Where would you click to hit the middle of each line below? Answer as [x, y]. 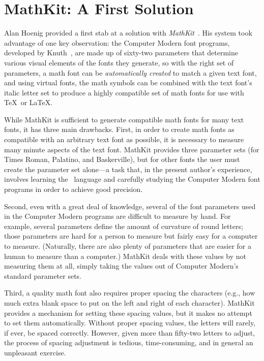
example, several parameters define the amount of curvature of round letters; [124, 226]
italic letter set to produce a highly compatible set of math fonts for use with [124, 92]
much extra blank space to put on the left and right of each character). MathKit [129, 302]
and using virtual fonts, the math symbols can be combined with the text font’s [128, 83]
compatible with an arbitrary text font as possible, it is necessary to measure [124, 139]
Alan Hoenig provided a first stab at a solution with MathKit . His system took [128, 33]
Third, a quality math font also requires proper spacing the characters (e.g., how [130, 293]
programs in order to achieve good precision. [74, 189]
